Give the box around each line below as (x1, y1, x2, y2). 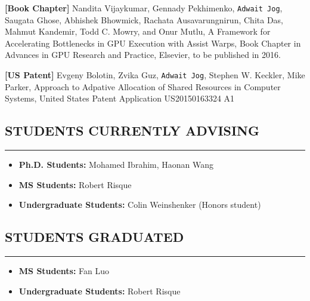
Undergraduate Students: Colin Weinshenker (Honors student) (18, 198, 261, 211)
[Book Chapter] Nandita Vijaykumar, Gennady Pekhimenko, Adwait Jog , (5, 2, 283, 14)
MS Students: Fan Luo (18, 265, 110, 277)
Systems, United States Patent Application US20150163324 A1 (5, 92, 235, 105)
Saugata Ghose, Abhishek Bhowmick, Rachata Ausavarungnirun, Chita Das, (5, 13, 283, 26)
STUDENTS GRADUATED (5, 228, 184, 246)
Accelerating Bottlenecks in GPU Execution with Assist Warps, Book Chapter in (5, 36, 301, 49)
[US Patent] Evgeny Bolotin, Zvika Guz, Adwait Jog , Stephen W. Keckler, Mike (5, 69, 305, 81)
